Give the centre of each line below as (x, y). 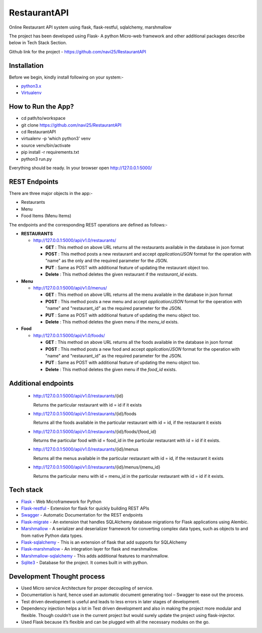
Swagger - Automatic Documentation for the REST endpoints (82, 515)
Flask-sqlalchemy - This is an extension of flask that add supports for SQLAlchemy (104, 542)
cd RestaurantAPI (38, 132)
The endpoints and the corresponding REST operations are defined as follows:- (88, 225)
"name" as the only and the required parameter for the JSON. (107, 261)
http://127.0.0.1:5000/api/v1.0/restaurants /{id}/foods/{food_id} (95, 431)
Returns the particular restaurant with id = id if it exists (88, 405)
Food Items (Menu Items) (46, 216)
